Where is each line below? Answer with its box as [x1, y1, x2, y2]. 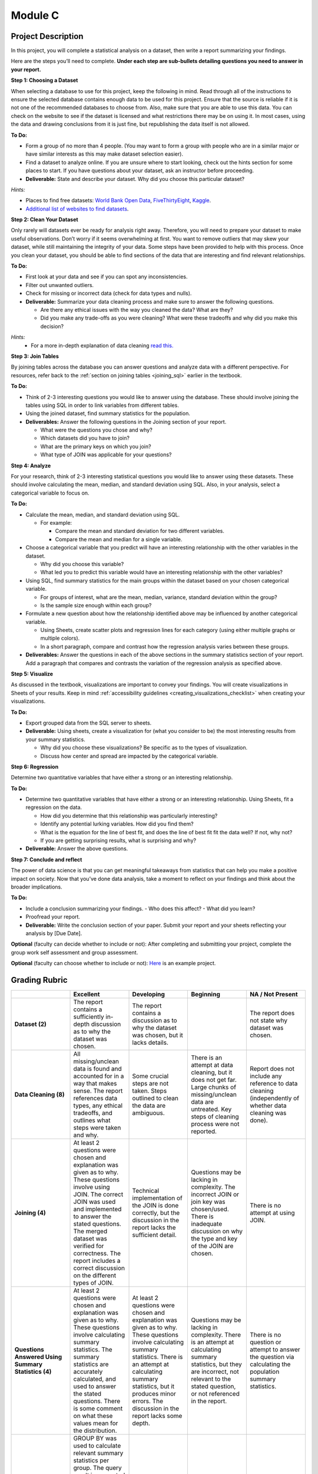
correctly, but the [132, 1209, 180, 1217]
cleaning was [249, 1109, 287, 1117]
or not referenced [191, 1390, 240, 1398]
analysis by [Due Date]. [25, 929, 82, 937]
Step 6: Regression [11, 763, 59, 770]
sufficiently [73, 1013, 104, 1021]
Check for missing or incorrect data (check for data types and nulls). [25, 289, 192, 297]
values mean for [73, 1419, 118, 1427]
